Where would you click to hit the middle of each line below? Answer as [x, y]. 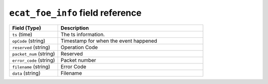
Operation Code [79, 47]
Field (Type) [27, 28]
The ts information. [83, 34]
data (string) [26, 73]
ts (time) [22, 34]
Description [75, 28]
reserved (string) [31, 47]
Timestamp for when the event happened [109, 41]
